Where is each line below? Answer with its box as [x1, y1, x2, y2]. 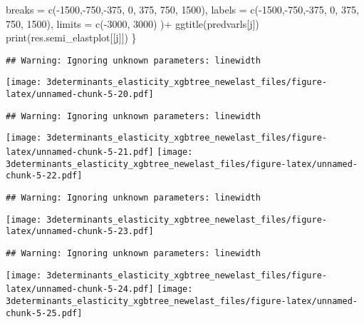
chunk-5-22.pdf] [6, 171, 83, 181]
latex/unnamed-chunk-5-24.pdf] [6, 284, 154, 295]
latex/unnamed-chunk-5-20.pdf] [6, 89, 154, 100]
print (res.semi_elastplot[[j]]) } [6, 30, 137, 45]
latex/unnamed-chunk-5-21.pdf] [6, 147, 154, 158]
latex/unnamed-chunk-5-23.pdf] [6, 226, 154, 237]
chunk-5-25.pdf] [6, 308, 83, 318]
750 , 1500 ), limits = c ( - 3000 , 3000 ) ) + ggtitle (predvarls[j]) [6, 16, 259, 31]
